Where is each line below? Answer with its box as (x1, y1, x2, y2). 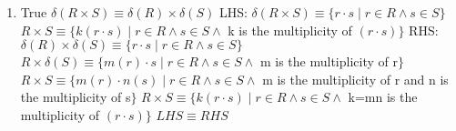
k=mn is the (348, 87, 418, 106)
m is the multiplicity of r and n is (262, 69, 449, 88)
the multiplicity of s (20, 87, 131, 106)
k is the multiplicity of (228, 20, 352, 39)
